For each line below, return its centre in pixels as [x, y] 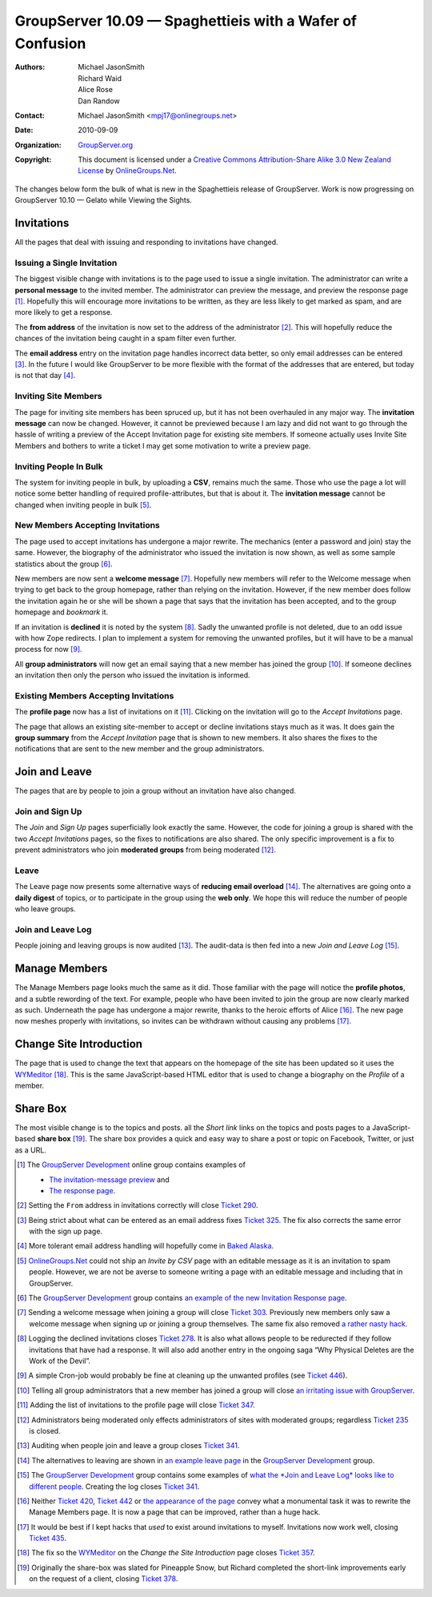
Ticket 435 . [48, 1539]
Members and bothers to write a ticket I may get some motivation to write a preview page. [163, 445]
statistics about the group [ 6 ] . [64, 564]
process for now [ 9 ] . [49, 650]
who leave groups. [45, 909]
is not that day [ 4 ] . [45, 376]
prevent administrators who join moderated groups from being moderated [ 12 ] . [145, 850]
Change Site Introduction [79, 1044]
